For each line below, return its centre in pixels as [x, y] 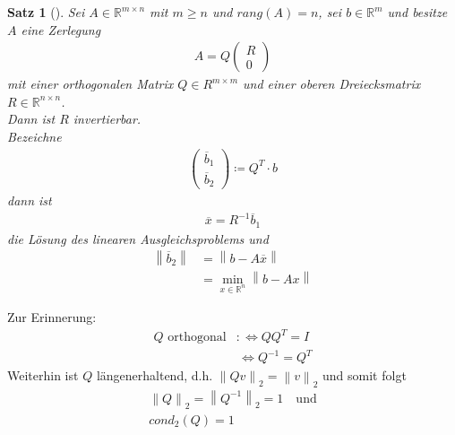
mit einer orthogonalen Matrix [90, 84]
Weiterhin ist [43, 375]
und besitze [417, 12]
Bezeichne [34, 136]
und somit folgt [365, 375]
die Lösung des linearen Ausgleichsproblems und [138, 238]
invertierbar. [107, 119]
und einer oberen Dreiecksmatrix [332, 84]
